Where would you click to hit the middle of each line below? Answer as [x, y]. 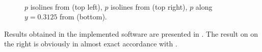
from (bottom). [83, 17]
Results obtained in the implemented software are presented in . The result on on [131, 33]
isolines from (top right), [149, 6]
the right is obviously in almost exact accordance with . [91, 44]
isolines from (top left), [66, 6]
